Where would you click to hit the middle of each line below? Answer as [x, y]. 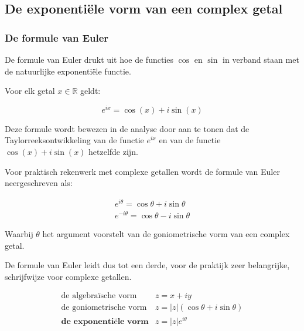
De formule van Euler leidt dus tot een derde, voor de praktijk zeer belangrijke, [147, 265]
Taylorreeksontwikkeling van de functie [74, 140]
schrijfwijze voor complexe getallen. [68, 276]
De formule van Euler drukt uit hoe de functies [89, 59]
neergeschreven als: [39, 183]
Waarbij [19, 234]
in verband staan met [261, 59]
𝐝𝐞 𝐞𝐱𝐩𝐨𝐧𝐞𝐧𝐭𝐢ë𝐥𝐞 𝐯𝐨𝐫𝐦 [105, 321]
